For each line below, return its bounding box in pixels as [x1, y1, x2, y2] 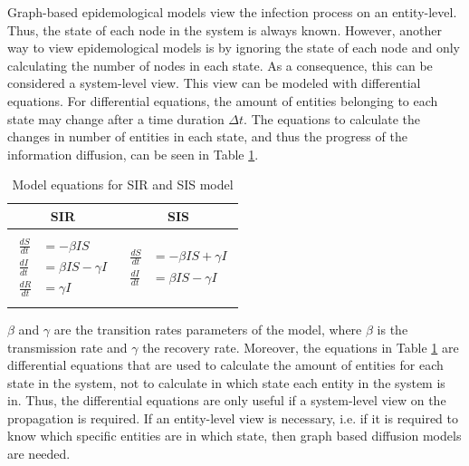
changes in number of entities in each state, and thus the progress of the [7, 127, 407, 146]
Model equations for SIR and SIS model [12, 175, 234, 194]
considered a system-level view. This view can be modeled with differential [7, 73, 421, 92]
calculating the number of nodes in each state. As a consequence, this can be [7, 55, 433, 74]
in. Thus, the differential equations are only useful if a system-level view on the [7, 391, 446, 410]
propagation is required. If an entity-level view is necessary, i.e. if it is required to [7, 408, 459, 427]
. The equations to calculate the [244, 109, 420, 128]
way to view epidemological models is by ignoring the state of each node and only [7, 38, 460, 57]
